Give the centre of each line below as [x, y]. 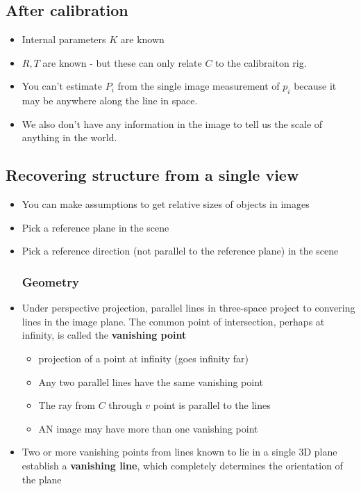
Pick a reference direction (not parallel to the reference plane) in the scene [180, 251]
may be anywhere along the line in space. [110, 100]
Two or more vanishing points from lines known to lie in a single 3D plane [179, 452]
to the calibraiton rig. [261, 62]
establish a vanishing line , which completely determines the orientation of [182, 465]
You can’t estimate [62, 86]
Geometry [50, 281]
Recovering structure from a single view [152, 175]
